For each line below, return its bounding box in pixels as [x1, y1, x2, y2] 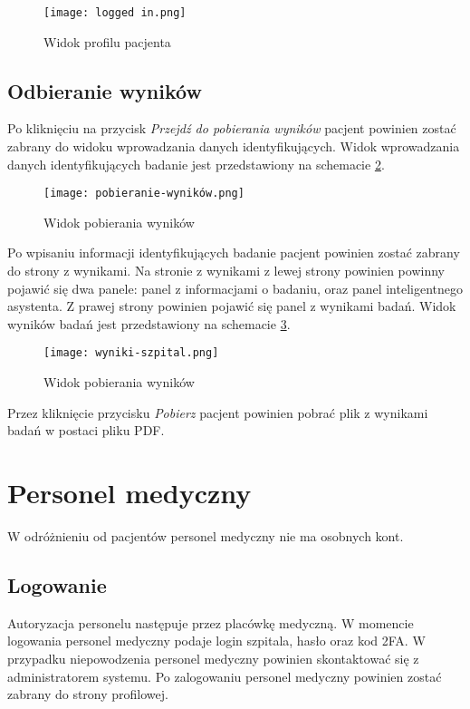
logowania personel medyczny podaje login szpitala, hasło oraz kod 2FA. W [7, 631, 426, 650]
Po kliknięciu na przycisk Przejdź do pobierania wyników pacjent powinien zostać [7, 119, 456, 138]
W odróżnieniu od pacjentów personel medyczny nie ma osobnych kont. [7, 527, 404, 546]
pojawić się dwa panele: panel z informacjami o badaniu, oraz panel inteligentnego [7, 278, 464, 297]
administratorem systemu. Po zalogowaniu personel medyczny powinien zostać [7, 666, 442, 685]
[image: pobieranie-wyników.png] [43, 187, 245, 200]
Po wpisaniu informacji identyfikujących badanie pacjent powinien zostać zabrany [7, 243, 460, 262]
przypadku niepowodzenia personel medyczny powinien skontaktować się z [7, 649, 419, 667]
